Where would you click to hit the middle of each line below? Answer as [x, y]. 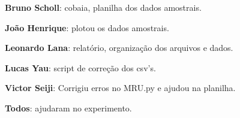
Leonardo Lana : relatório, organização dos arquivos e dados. [119, 48]
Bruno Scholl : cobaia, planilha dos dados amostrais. [103, 7]
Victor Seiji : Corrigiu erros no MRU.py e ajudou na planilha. [120, 88]
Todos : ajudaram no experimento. [68, 108]
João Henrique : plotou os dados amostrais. [87, 27]
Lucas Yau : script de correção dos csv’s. [80, 67]
